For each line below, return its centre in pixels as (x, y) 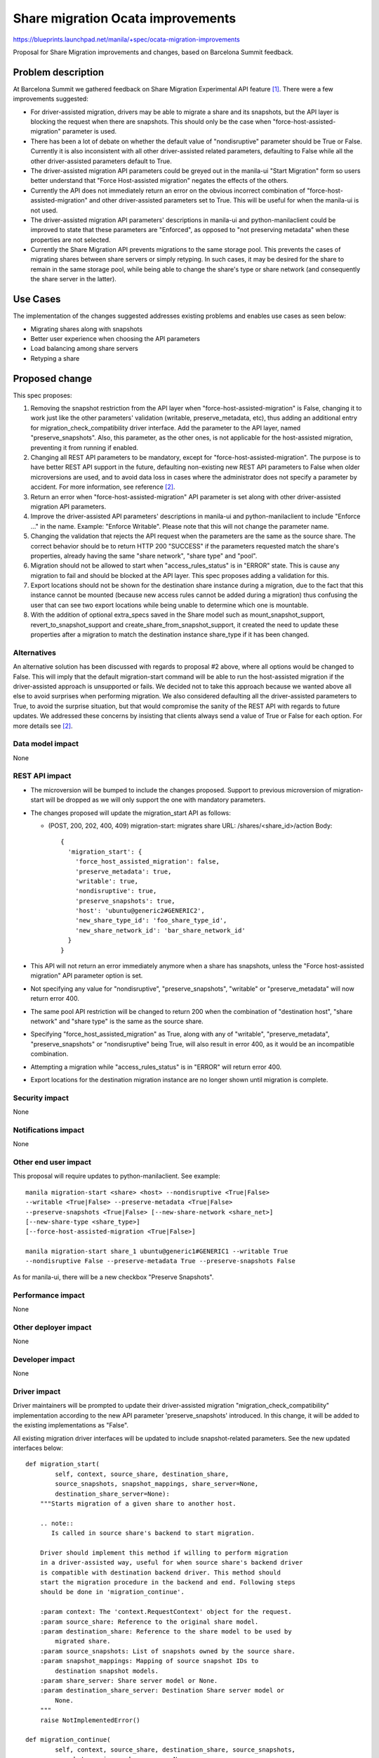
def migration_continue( (68, 1740)
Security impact (41, 1098)
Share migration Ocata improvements (125, 18)
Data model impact (46, 744)
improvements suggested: (51, 99)
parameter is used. (89, 131)
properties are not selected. (71, 240)
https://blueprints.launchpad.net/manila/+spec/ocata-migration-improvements (126, 39)
